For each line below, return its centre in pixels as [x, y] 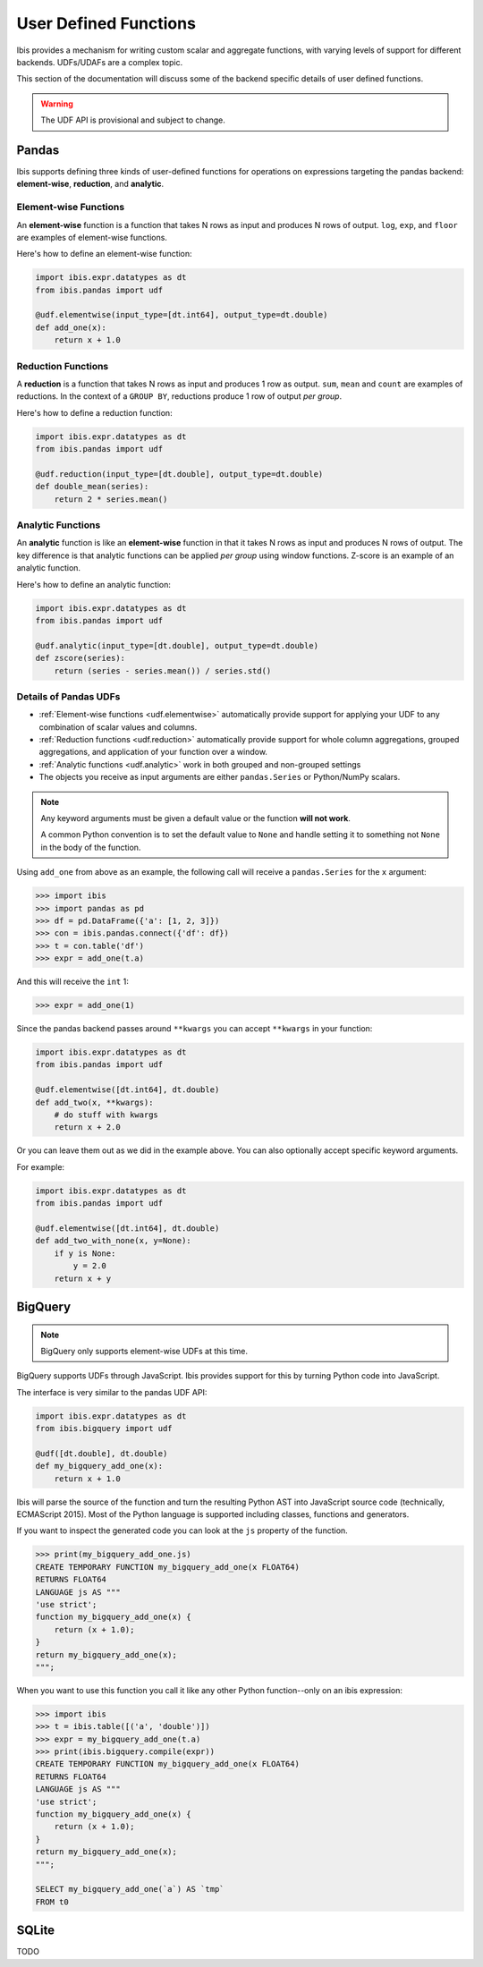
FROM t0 [52, 1902]
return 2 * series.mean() [111, 499]
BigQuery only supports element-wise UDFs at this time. [144, 1351]
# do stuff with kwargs [106, 1115]
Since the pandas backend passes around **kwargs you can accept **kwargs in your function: [195, 1029]
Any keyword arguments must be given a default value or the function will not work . [195, 818]
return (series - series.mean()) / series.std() [163, 670]
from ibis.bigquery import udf [104, 1429]
